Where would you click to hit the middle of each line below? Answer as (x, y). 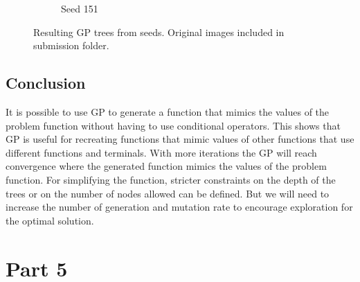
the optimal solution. (50, 220)
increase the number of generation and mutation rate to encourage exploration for (179, 207)
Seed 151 (80, 8)
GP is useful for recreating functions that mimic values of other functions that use (180, 139)
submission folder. (71, 45)
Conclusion (46, 83)
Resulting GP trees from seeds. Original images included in (159, 32)
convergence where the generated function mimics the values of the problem (166, 166)
